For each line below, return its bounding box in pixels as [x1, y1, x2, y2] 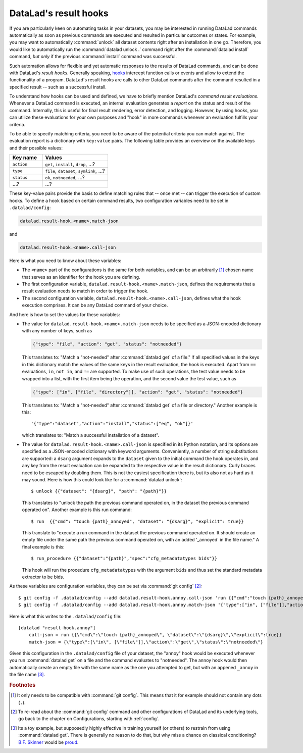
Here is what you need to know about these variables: [9, 258, 122, 264]
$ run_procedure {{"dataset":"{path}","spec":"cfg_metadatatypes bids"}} [31, 556, 218, 562]
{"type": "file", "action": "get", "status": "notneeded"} [32, 341, 182, 347]
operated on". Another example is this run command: [22, 507, 132, 513]
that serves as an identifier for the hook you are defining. [22, 274, 141, 280]
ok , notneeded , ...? [45, 174, 85, 181]
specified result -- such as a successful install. [9, 84, 107, 90]
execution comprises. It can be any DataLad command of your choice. [22, 302, 168, 308]
